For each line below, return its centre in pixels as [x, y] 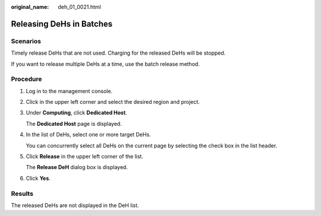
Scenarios [26, 41]
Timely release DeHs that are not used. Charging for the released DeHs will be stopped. [118, 53]
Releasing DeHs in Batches [62, 24]
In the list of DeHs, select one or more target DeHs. [88, 135]
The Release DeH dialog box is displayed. [77, 167]
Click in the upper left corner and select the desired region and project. [113, 102]
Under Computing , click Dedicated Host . [76, 113]
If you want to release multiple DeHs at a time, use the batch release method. [106, 64]
